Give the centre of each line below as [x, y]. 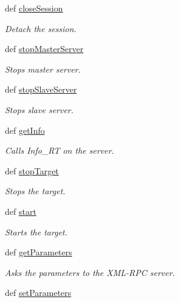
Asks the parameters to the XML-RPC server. [90, 272]
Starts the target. [36, 231]
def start [21, 211]
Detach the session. [41, 28]
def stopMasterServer [44, 49]
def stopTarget [32, 170]
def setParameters [38, 293]
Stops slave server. [39, 109]
